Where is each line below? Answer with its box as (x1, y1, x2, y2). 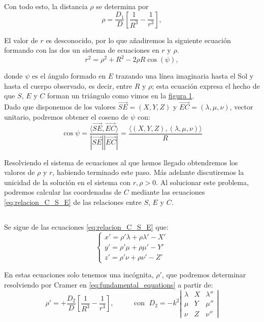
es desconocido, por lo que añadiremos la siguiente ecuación (46, 34, 231, 45)
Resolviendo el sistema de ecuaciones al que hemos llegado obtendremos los (4, 157, 238, 167)
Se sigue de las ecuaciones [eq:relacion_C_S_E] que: (4, 221, 169, 232)
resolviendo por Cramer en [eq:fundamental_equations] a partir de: (4, 279, 213, 290)
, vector (229, 101, 253, 112)
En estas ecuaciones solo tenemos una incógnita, (4, 269, 154, 280)
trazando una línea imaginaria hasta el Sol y (115, 70, 254, 81)
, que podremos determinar (161, 269, 246, 280)
